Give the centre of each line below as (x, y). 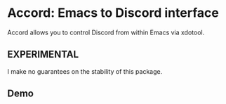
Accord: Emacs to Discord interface (113, 13)
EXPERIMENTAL (43, 54)
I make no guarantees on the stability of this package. (85, 71)
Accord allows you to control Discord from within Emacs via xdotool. (106, 32)
